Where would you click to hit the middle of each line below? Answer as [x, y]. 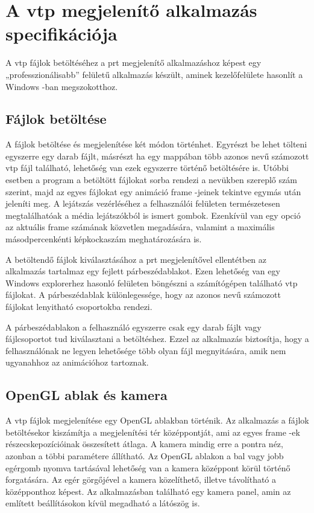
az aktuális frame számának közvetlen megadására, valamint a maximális [140, 227]
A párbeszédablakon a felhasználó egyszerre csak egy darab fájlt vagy [133, 327]
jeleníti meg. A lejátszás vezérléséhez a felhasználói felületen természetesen [143, 203]
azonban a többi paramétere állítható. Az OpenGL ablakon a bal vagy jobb [145, 455]
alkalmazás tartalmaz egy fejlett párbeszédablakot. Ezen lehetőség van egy [143, 271]
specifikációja [61, 34]
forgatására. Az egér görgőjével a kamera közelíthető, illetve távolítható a [141, 479]
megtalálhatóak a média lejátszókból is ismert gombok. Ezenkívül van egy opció [153, 215]
